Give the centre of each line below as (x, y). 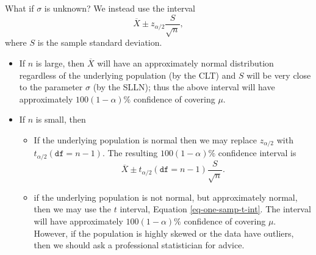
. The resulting (130, 153)
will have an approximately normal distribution (185, 63)
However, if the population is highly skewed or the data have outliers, (164, 233)
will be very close (279, 75)
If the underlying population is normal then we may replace (145, 139)
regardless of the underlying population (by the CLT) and (127, 75)
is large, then (60, 63)
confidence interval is (257, 153)
